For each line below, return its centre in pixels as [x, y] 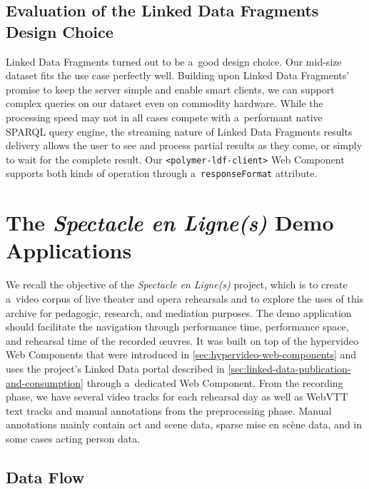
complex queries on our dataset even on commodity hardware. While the [165, 103]
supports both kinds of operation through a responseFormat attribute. [162, 173]
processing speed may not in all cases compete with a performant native [164, 117]
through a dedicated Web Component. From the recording [215, 382]
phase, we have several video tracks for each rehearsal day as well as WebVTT [177, 397]
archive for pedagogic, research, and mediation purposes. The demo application [179, 312]
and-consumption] [45, 382]
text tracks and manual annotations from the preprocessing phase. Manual [169, 410]
